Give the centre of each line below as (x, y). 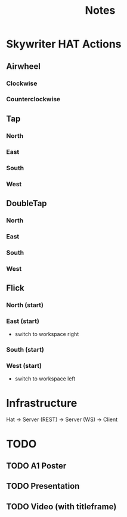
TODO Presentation (43, 486)
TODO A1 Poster (36, 466)
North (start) (25, 305)
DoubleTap (27, 203)
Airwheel (23, 66)
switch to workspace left (45, 379)
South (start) (25, 350)
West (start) (24, 366)
